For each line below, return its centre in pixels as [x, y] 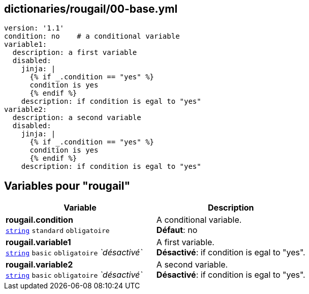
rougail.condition [39, 220]
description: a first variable [75, 53]
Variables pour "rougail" [67, 186]
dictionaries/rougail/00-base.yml [91, 9]
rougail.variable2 [39, 265]
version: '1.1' [34, 28]
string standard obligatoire [58, 231]
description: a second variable [77, 118]
